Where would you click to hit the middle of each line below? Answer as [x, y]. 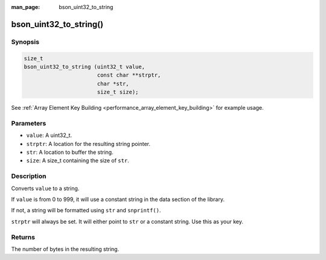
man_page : [26, 7]
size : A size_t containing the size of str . [78, 160]
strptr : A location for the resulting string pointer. [88, 144]
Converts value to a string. [45, 188]
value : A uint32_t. [49, 135]
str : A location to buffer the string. [70, 152]
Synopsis [25, 42]
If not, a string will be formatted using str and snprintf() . [86, 211]
